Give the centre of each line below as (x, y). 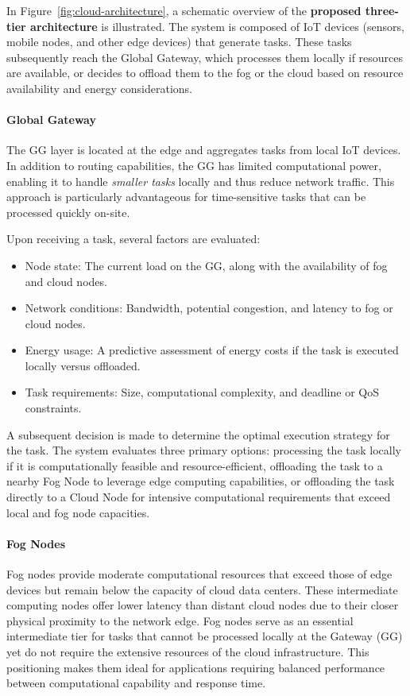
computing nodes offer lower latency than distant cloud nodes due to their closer (203, 605)
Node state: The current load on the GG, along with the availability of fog (206, 265)
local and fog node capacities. (78, 512)
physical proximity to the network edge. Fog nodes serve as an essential (180, 620)
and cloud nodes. (66, 281)
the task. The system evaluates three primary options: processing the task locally (204, 450)
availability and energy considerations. (99, 88)
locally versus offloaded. (83, 365)
